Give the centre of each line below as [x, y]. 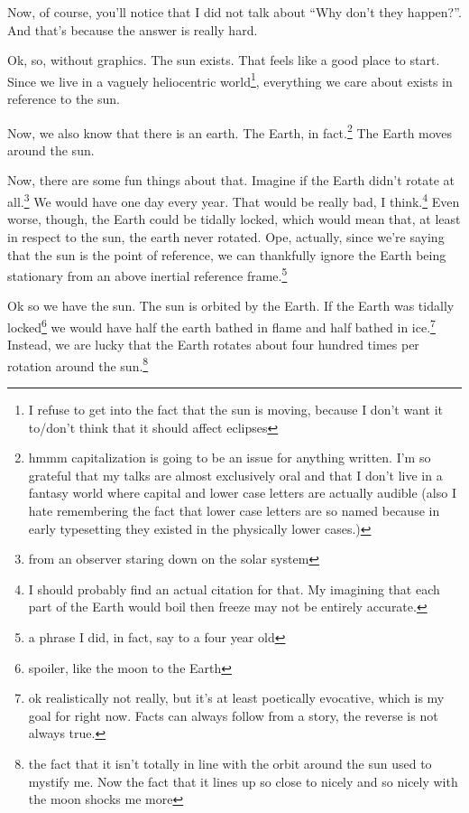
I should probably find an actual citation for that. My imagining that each [234, 589]
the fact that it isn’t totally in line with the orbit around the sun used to [230, 763]
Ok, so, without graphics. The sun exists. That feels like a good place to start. [224, 60]
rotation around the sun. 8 [78, 364]
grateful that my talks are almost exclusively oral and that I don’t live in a [235, 475]
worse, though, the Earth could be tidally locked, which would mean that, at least [234, 219]
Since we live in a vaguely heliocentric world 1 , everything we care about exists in [230, 79]
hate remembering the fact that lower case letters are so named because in [234, 510]
